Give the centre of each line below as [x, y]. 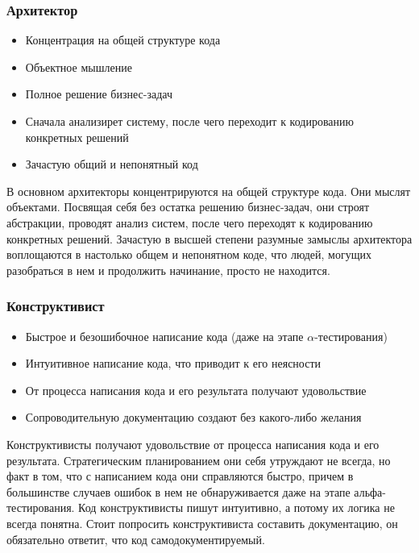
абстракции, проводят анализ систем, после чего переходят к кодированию [190, 222]
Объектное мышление [79, 67]
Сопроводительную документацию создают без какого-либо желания [193, 417]
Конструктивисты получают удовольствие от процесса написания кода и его [193, 444]
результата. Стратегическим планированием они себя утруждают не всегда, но [199, 460]
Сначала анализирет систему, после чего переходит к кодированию [189, 121]
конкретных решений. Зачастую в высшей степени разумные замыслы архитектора [209, 238]
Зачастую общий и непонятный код [112, 164]
